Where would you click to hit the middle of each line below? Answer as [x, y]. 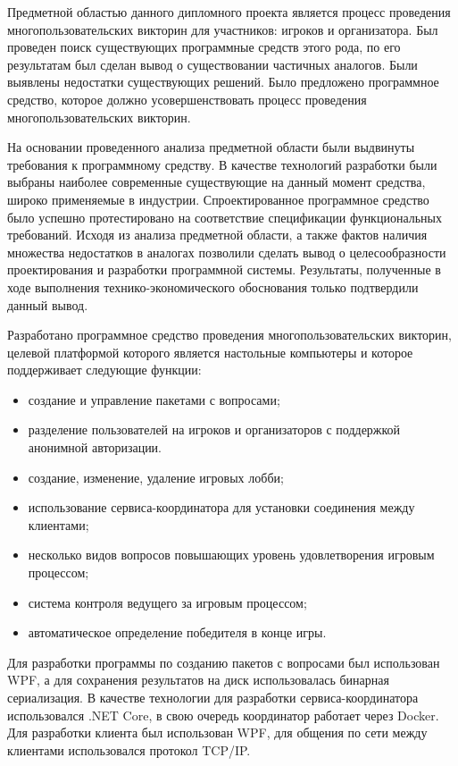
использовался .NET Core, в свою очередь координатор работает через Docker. [223, 715]
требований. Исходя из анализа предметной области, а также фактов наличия [217, 235]
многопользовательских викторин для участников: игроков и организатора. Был [223, 29]
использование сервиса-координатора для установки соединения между [221, 507]
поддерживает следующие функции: [104, 370]
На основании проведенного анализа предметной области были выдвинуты [211, 147]
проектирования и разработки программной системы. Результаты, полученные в [224, 269]
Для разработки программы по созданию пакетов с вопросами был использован [224, 662]
